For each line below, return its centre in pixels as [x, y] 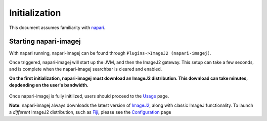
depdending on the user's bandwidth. [49, 85]
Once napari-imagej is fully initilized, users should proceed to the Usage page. [89, 96]
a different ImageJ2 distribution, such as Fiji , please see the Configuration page [90, 112]
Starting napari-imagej [45, 42]
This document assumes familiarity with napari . [57, 28]
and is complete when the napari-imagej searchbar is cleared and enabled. [86, 69]
